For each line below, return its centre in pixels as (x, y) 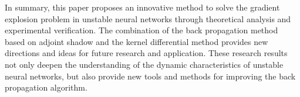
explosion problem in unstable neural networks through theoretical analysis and (148, 18)
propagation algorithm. (46, 87)
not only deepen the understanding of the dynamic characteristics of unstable (144, 64)
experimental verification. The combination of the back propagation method (141, 30)
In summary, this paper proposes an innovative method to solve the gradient (142, 7)
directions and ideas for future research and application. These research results (146, 53)
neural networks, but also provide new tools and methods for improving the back (150, 76)
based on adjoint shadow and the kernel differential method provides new (136, 41)
